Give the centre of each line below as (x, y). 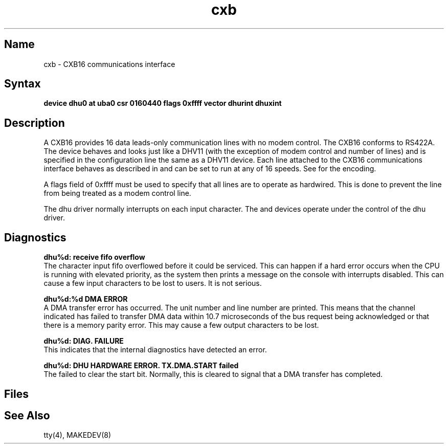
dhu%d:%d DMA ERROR (86, 299)
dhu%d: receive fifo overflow (94, 257)
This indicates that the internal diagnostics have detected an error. (155, 350)
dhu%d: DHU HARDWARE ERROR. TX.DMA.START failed (141, 366)
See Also (27, 415)
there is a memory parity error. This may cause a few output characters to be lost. (181, 325)
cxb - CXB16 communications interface (109, 64)
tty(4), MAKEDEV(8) (77, 435)
